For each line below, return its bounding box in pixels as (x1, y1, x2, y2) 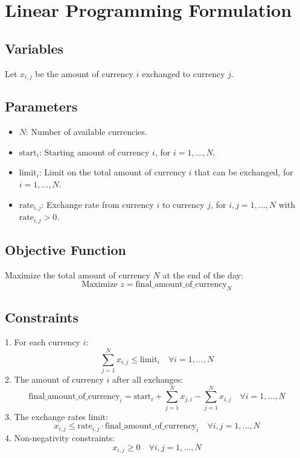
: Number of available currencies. (26, 125, 147, 138)
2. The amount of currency (5, 373, 104, 386)
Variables (5, 39, 64, 57)
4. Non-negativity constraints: (5, 431, 115, 444)
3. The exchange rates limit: (5, 410, 109, 422)
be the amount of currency (35, 67, 134, 80)
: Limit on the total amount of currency (39, 166, 187, 178)
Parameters (5, 97, 78, 116)
